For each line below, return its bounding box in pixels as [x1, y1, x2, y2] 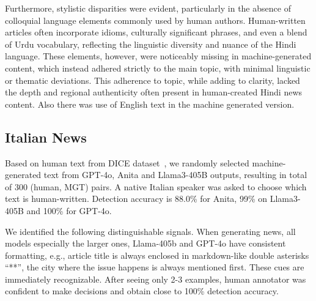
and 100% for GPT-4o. [26, 204, 112, 217]
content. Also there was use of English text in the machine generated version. [5, 97, 295, 110]
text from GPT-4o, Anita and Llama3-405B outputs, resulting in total [43, 168, 307, 181]
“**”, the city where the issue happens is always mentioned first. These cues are [5, 261, 304, 273]
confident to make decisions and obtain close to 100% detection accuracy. [5, 284, 279, 297]
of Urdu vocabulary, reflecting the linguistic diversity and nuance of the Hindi [5, 37, 296, 50]
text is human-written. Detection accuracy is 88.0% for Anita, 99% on [5, 192, 268, 205]
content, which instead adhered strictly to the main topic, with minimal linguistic [5, 61, 310, 74]
